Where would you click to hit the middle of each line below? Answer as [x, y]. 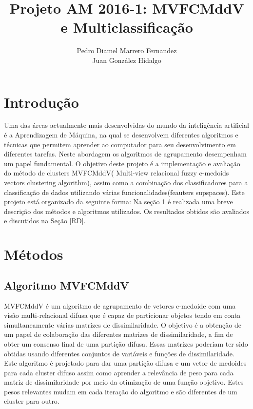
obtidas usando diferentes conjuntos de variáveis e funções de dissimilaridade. [119, 353]
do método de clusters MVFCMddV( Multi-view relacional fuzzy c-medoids [117, 173]
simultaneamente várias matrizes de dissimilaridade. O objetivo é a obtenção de [123, 324]
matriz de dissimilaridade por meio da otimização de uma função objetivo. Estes [124, 382]
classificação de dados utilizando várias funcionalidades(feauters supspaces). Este [124, 192]
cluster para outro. [32, 401]
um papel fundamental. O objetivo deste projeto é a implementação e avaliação [122, 163]
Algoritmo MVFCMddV [67, 285]
